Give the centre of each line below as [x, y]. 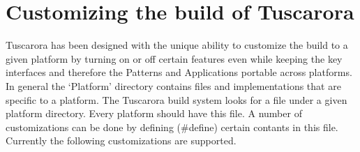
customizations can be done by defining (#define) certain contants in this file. [172, 127]
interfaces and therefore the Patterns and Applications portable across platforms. [179, 72]
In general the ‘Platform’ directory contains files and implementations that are [173, 85]
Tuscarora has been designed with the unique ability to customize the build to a [177, 45]
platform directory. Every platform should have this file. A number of [154, 113]
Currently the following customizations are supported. [121, 140]
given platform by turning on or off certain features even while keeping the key [174, 58]
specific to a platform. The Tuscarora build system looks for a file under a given [177, 99]
